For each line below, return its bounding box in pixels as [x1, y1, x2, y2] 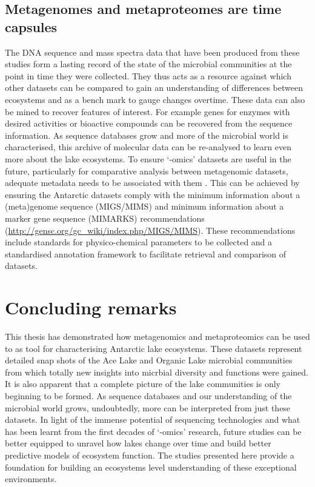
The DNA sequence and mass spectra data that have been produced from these [5, 45, 300, 58]
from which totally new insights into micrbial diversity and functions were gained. [5, 365, 308, 378]
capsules [5, 17, 58, 36]
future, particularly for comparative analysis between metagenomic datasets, [5, 164, 288, 177]
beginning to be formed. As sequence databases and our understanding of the [5, 389, 292, 402]
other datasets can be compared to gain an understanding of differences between [5, 81, 303, 94]
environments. [5, 472, 57, 485]
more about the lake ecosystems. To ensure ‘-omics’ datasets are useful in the [5, 152, 291, 165]
